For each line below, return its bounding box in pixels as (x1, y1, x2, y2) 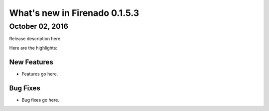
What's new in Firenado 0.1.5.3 (9, 7, 139, 18)
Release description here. (9, 36, 62, 42)
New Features (9, 57, 53, 66)
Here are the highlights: (9, 45, 57, 51)
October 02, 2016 (9, 22, 68, 31)
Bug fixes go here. (21, 97, 59, 103)
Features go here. (21, 71, 58, 77)
